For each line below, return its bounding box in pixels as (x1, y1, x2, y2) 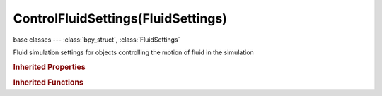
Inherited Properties (13, 62, 86, 72)
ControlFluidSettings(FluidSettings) (13, 11, 228, 26)
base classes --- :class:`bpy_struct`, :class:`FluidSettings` (13, 35, 180, 44)
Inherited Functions (13, 78, 84, 88)
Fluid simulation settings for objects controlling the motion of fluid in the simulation (13, 48, 254, 56)
